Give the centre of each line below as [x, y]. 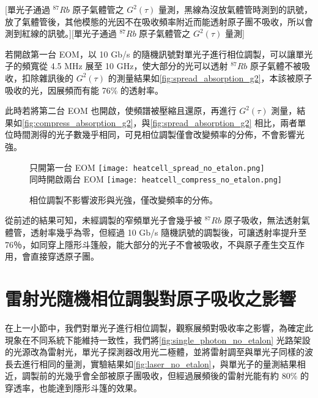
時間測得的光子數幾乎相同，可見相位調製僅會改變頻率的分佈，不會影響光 [159, 134]
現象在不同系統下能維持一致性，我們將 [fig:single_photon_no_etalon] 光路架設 [158, 340]
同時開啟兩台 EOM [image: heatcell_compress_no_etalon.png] [156, 179]
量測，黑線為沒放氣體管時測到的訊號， [236, 9]
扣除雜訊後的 [47, 77]
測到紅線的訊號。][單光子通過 [61, 33]
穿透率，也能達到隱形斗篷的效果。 [73, 387]
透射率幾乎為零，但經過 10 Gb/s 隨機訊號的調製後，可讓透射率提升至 [168, 232]
